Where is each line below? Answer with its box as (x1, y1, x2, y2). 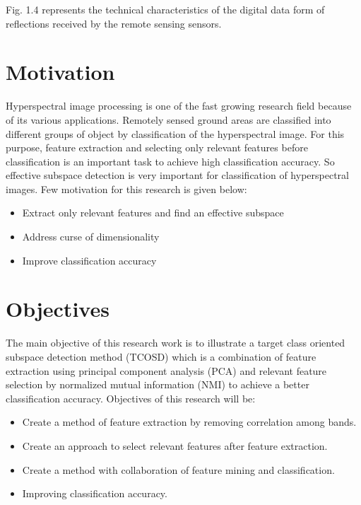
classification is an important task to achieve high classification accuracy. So (6, 153, 335, 168)
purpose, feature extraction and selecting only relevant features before (6, 140, 308, 155)
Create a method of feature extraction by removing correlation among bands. (22, 414, 357, 429)
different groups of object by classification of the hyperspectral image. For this (6, 126, 345, 141)
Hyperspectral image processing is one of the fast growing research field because (6, 98, 352, 113)
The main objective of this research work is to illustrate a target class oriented (6, 335, 345, 350)
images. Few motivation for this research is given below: (6, 181, 247, 196)
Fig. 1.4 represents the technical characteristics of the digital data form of (6, 2, 325, 16)
